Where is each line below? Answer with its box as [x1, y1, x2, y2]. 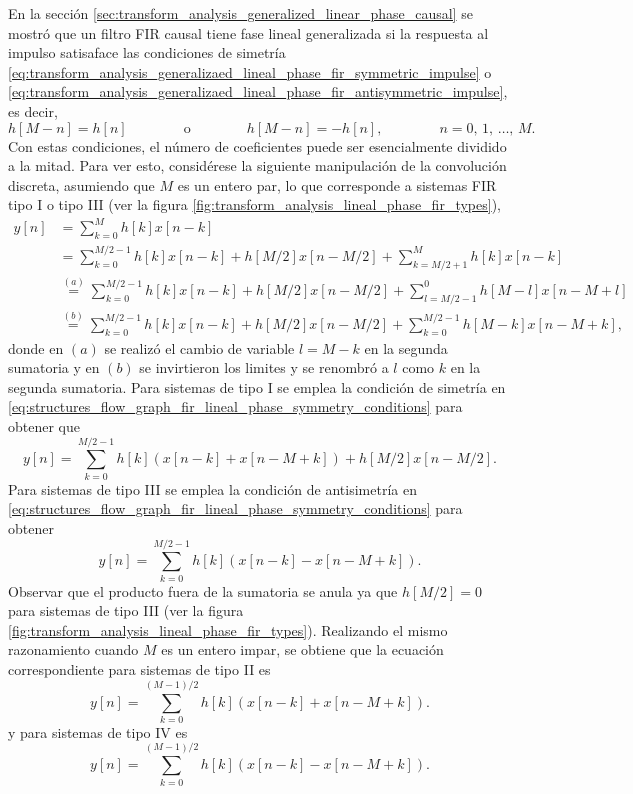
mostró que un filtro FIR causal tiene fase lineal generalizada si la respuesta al [8, 22, 489, 43]
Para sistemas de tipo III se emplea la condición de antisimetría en [8, 478, 417, 499]
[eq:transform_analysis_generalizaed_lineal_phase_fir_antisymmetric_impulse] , [8, 81, 508, 102]
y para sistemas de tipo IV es [8, 721, 188, 742]
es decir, [8, 100, 58, 121]
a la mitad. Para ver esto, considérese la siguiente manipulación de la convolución [8, 155, 507, 176]
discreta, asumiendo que [8, 174, 155, 195]
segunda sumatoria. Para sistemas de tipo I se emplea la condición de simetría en [8, 376, 506, 397]
